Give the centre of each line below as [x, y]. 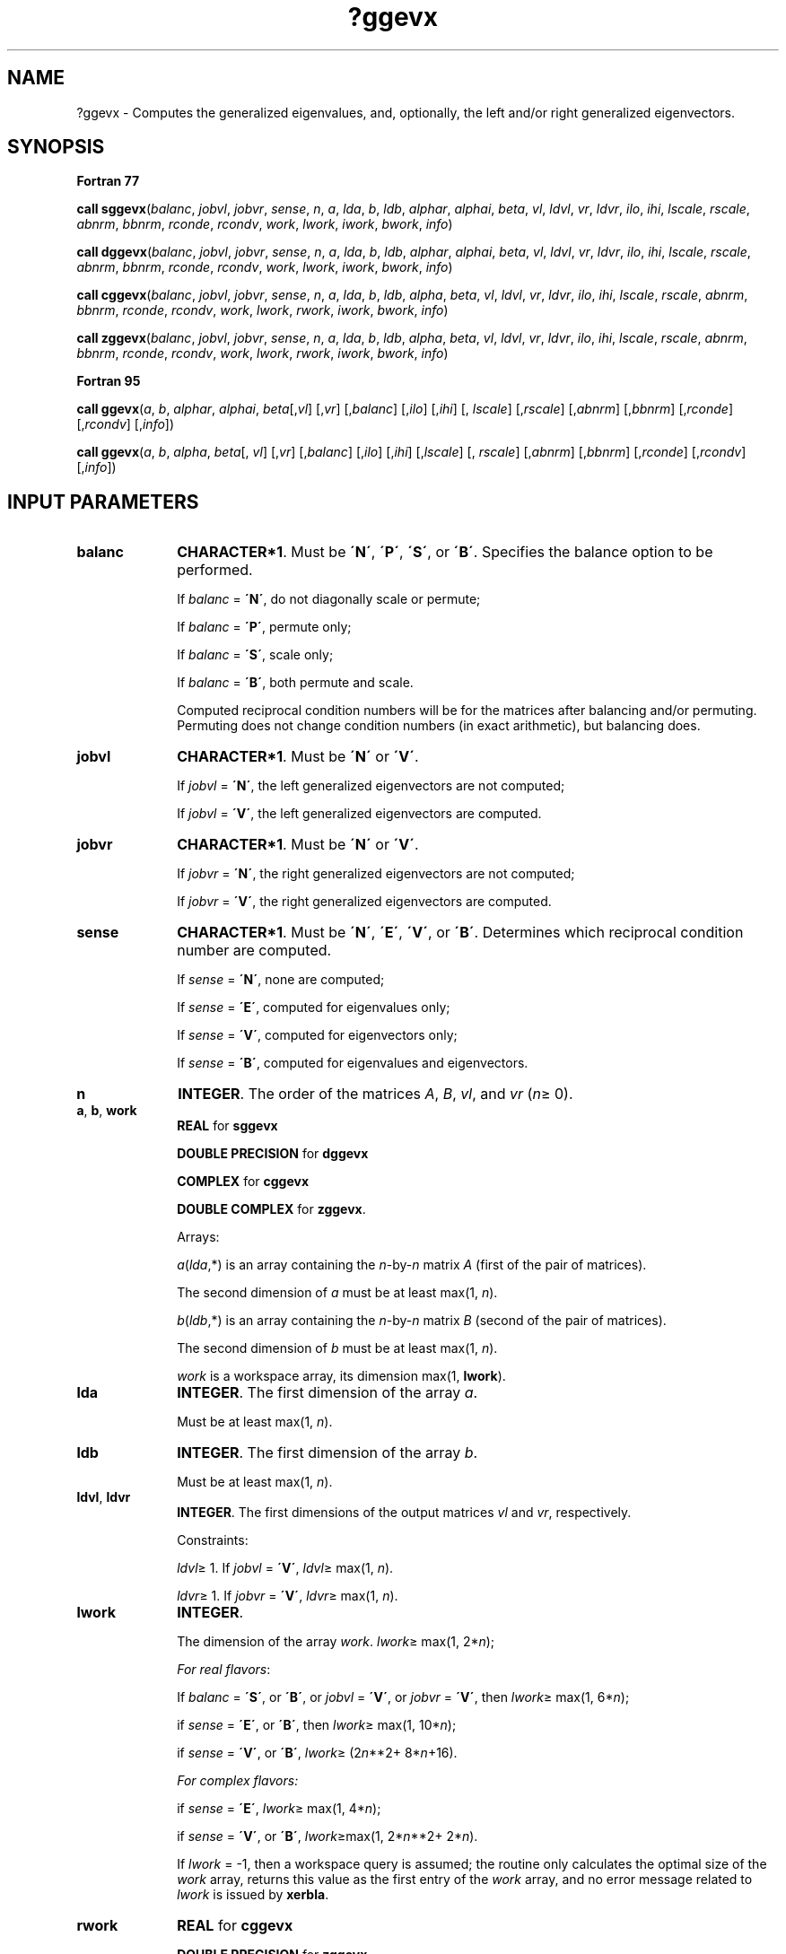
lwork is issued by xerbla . [253, 1895]
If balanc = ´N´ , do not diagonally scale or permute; [329, 599]
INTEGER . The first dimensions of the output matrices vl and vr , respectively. [404, 1513]
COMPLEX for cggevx [243, 1182]
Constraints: [213, 1540]
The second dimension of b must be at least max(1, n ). [337, 1348]
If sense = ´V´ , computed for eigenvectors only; [317, 1035]
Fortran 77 [108, 181]
